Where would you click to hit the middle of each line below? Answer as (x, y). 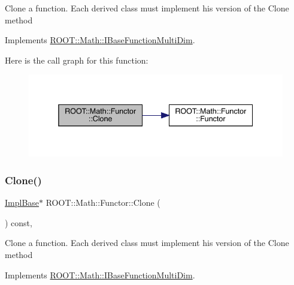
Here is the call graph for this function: (77, 60)
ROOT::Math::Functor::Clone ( (103, 202)
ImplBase (22, 202)
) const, (19, 222)
